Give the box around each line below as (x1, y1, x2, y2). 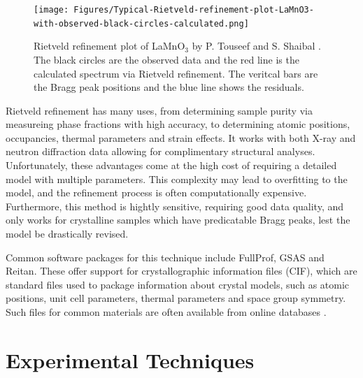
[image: (34, 5, 69, 15)
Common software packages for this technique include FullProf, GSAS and (6, 249, 325, 264)
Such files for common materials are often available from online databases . (6, 305, 327, 319)
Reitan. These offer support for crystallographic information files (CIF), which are (6, 263, 357, 278)
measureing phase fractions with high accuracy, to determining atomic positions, (6, 117, 350, 131)
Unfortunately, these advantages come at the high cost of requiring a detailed (6, 158, 337, 173)
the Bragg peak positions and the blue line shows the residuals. (34, 80, 304, 94)
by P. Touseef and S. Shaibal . (192, 38, 321, 53)
